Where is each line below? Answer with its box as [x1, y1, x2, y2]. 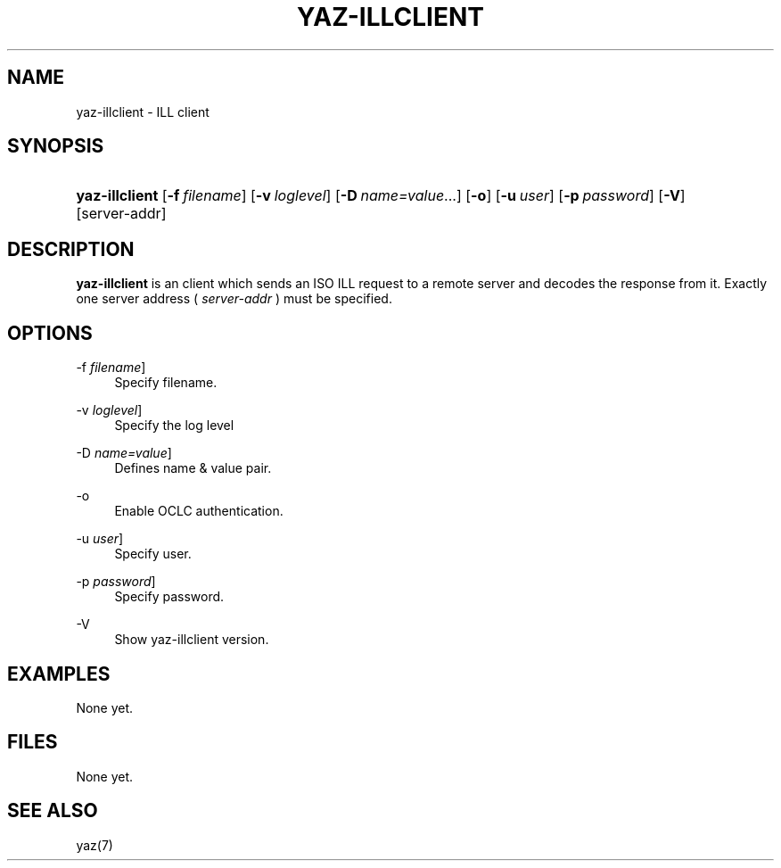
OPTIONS [7, 321, 93, 344]
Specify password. [114, 589, 225, 605]
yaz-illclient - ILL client [76, 103, 210, 120]
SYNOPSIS [7, 135, 104, 158]
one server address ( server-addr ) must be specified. [76, 291, 392, 307]
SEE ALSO [7, 799, 98, 823]
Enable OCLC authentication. [114, 503, 284, 519]
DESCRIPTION [7, 237, 135, 260]
